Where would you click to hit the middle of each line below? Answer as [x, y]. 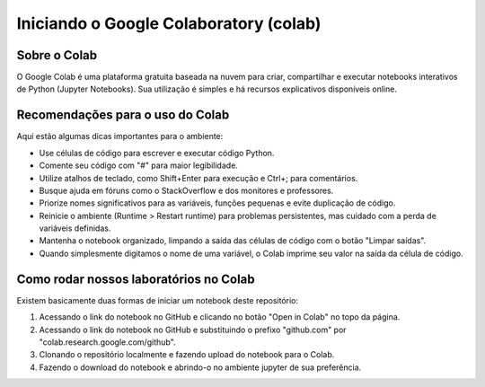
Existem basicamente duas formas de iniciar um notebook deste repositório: [157, 300]
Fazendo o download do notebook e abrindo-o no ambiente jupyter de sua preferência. [200, 367]
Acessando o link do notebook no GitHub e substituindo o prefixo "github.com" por [193, 330]
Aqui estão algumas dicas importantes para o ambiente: [120, 136]
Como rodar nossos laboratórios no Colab [136, 279]
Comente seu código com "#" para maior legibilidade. [138, 165]
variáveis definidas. [75, 228]
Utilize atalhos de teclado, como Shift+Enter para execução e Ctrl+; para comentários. [198, 178]
